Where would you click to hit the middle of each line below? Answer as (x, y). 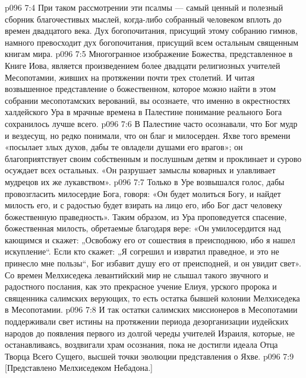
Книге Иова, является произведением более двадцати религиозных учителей (143, 65)
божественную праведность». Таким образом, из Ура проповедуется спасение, (146, 216)
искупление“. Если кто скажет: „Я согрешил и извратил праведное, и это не (142, 251)
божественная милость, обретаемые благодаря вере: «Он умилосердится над (143, 228)
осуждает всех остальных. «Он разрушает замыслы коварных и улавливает (140, 170)
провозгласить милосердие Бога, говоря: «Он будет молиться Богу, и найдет (143, 193)
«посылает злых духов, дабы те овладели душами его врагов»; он (124, 147)
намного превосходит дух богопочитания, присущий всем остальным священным (152, 42)
